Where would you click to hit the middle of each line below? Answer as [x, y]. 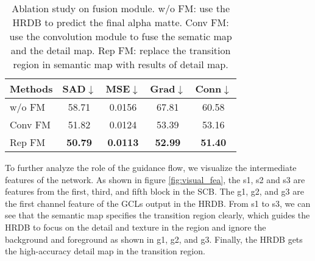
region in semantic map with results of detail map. [121, 64]
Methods [31, 89]
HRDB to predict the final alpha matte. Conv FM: [121, 22]
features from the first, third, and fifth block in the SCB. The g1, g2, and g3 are [154, 191]
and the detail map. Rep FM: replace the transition [121, 50]
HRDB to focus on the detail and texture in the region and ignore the [136, 227]
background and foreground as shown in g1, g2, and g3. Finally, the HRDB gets [154, 239]
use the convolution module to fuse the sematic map [121, 36]
